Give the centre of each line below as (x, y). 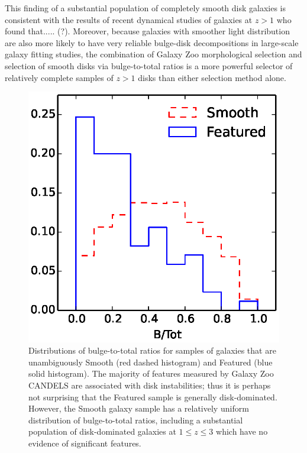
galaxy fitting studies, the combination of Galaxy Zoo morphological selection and (153, 54)
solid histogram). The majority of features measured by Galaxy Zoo (151, 373)
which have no (242, 431)
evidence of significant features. (85, 443)
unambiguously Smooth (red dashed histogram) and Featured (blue (151, 362)
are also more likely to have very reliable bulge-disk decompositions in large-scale (152, 42)
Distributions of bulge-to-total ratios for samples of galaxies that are (152, 350)
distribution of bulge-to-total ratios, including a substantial (136, 420)
